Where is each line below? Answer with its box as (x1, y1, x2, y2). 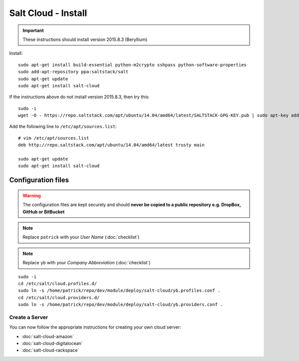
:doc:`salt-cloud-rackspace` (21, 347, 79, 354)
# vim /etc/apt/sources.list (18, 135, 89, 141)
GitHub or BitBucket (22, 208, 65, 214)
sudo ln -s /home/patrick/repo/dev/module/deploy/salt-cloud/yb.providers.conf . (18, 302, 223, 308)
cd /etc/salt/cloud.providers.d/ (18, 295, 100, 300)
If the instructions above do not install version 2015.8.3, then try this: (9, 94, 149, 100)
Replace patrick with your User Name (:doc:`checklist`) (22, 234, 140, 240)
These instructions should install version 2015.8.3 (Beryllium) (22, 36, 148, 42)
